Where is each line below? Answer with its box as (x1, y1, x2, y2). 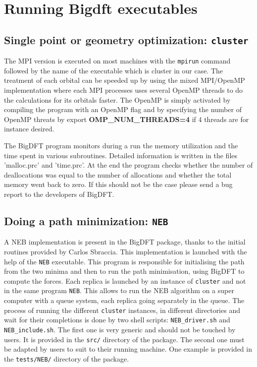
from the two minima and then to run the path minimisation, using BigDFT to (4, 266, 245, 276)
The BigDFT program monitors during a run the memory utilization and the (4, 140, 238, 150)
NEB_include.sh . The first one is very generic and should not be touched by (4, 324, 236, 334)
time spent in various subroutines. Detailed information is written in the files (4, 150, 238, 160)
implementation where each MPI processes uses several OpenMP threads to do (4, 85, 243, 95)
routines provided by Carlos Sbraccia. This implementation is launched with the (4, 246, 247, 256)
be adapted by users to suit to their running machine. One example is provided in (4, 344, 252, 354)
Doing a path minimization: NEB (4, 213, 168, 228)
